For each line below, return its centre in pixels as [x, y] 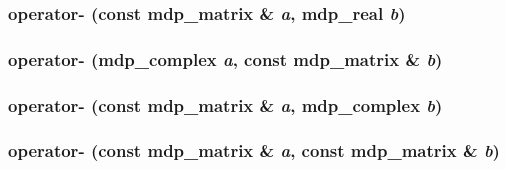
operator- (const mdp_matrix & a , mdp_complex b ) [225, 104]
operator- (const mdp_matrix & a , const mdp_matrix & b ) [254, 150]
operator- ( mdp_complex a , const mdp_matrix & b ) [225, 58]
